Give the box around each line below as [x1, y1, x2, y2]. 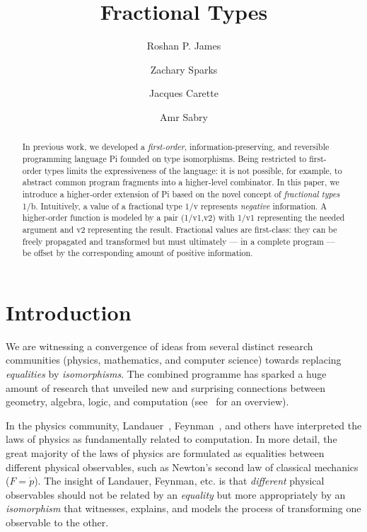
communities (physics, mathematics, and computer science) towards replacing [6, 352, 342, 367]
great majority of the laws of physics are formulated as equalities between [6, 445, 325, 460]
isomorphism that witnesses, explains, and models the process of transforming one [6, 501, 361, 516]
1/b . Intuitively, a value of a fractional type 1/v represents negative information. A [22, 199, 327, 212]
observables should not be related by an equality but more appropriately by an [6, 487, 346, 502]
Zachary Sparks [150, 62, 218, 76]
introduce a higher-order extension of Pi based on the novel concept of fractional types [22, 187, 340, 199]
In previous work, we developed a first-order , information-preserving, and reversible [22, 141, 330, 153]
